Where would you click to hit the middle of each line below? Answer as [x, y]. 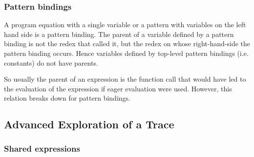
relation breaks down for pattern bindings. [67, 98]
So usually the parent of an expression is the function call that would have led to [125, 79]
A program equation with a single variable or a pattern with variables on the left [125, 25]
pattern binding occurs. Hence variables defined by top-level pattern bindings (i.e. [126, 53]
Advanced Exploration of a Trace [89, 124]
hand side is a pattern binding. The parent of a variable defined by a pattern [119, 34]
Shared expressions [42, 148]
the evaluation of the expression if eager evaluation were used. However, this [118, 88]
